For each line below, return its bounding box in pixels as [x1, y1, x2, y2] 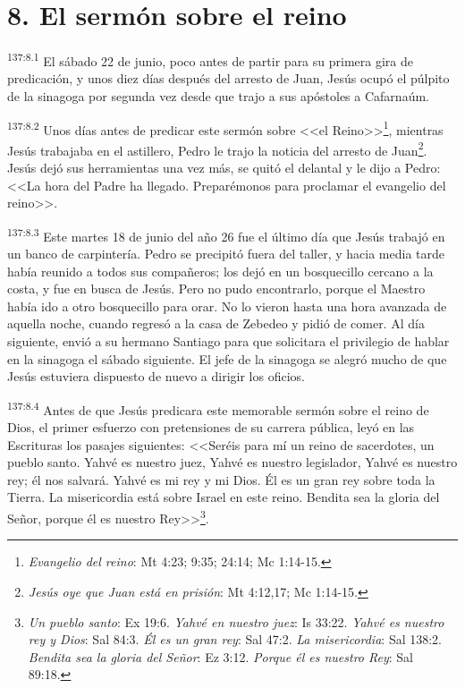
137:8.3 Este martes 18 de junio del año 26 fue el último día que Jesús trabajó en [7, 224, 445, 245]
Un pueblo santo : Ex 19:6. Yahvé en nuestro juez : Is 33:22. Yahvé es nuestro [28, 612, 444, 631]
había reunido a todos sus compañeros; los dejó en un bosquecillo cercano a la [7, 261, 434, 280]
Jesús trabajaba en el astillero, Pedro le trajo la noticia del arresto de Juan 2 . [7, 138, 427, 159]
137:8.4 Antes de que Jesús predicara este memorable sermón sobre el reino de [7, 397, 429, 419]
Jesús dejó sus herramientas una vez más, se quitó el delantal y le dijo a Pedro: [7, 158, 441, 177]
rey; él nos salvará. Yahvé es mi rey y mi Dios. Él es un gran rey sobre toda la [7, 470, 435, 488]
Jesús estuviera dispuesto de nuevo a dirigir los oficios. [7, 367, 305, 386]
